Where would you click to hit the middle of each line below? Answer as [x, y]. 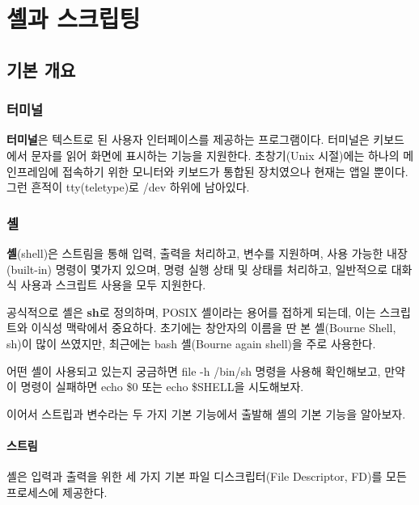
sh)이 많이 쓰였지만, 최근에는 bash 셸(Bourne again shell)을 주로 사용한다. [191, 343]
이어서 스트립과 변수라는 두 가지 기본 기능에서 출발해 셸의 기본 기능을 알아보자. [206, 413]
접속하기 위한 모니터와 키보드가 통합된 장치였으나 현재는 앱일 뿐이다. [235, 171]
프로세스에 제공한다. [57, 492]
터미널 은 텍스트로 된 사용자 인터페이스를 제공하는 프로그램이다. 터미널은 [188, 139]
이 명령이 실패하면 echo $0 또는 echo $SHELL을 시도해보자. [155, 387]
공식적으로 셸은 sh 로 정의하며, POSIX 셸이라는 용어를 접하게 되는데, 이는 [191, 311]
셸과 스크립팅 [74, 18]
